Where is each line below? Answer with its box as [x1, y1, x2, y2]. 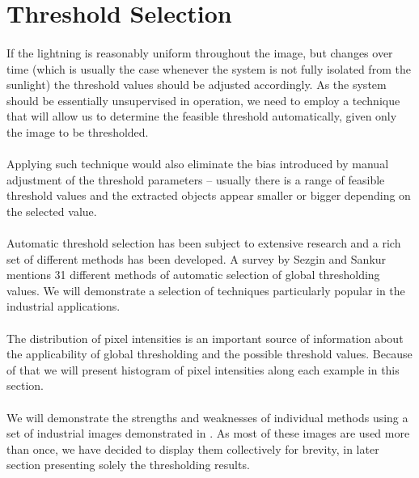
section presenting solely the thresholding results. [6, 456, 250, 473]
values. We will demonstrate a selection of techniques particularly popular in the [6, 281, 405, 298]
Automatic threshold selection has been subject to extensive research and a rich [6, 235, 401, 252]
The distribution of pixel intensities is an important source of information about [6, 329, 404, 346]
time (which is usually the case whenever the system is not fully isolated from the [6, 60, 411, 77]
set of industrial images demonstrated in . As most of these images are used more [6, 425, 410, 442]
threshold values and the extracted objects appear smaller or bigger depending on [6, 187, 411, 204]
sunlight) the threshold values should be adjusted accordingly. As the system [6, 76, 387, 93]
